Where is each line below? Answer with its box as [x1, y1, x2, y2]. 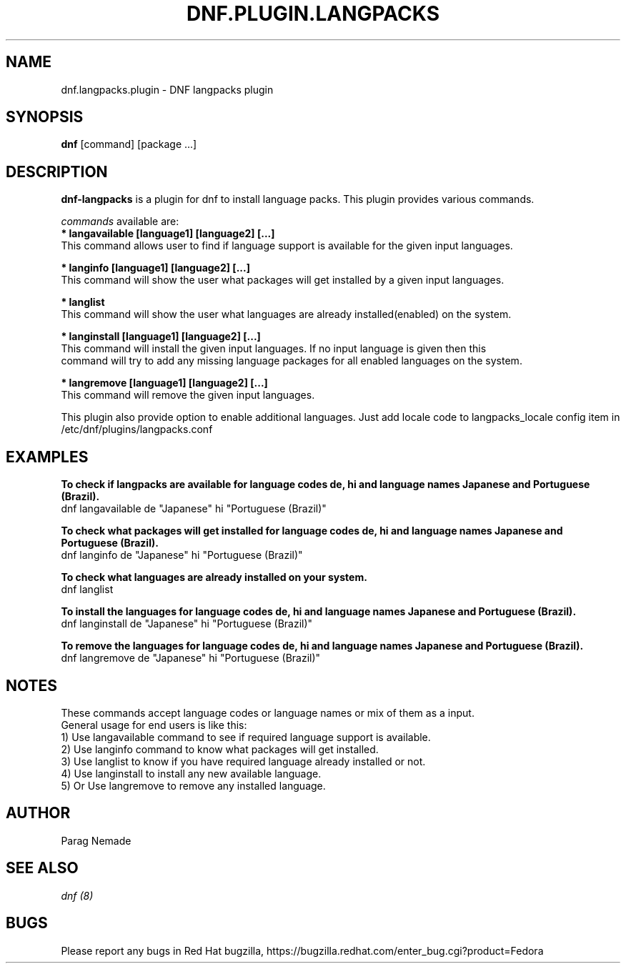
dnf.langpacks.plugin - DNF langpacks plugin [61, 83, 274, 96]
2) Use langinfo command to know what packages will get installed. [61, 742, 379, 755]
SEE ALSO [6, 859, 79, 878]
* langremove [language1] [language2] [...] [61, 377, 268, 389]
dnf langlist [61, 583, 114, 596]
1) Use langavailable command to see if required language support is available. [61, 730, 431, 743]
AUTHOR [6, 804, 71, 823]
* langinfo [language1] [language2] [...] [61, 262, 250, 274]
